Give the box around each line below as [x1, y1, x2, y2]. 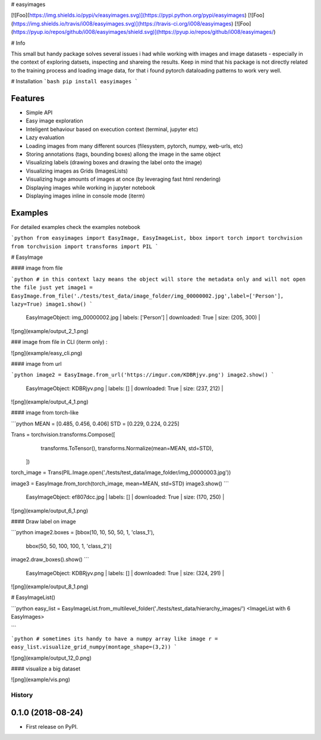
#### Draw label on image [11, 518, 77, 525]
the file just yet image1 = [11, 284, 93, 291]
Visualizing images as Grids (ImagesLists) [26, 167, 128, 174]
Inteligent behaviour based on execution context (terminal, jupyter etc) [26, 126, 199, 133]
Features [11, 93, 45, 104]
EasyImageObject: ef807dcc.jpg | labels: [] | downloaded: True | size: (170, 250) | [26, 494, 225, 501]
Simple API [26, 109, 53, 116]
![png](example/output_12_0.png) [11, 654, 92, 661]
